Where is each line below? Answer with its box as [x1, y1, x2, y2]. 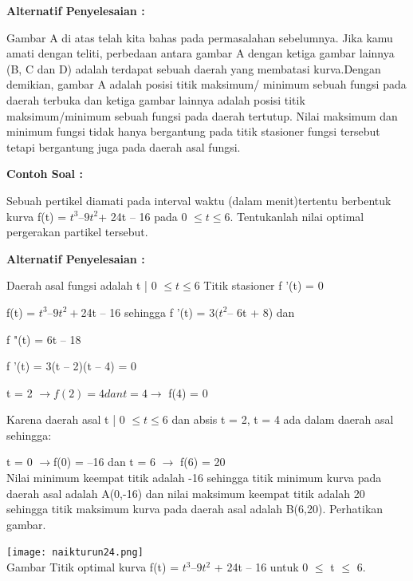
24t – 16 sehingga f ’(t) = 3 [81, 303, 215, 320]
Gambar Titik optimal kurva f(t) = [6, 559, 179, 575]
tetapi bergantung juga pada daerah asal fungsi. [6, 138, 241, 155]
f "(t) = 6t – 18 [6, 330, 81, 347]
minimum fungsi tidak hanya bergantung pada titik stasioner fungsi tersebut [6, 123, 380, 140]
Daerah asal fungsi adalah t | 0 [6, 277, 157, 294]
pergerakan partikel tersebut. [6, 223, 148, 240]
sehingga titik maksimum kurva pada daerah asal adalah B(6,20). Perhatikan [6, 500, 383, 517]
